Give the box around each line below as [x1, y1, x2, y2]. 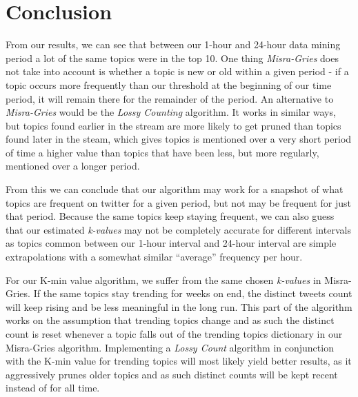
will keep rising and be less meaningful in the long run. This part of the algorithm [6, 299, 352, 314]
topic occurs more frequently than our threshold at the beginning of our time [6, 77, 332, 92]
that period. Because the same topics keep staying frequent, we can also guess [6, 209, 335, 223]
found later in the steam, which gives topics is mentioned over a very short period [6, 132, 352, 146]
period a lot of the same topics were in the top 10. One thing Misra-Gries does [6, 50, 339, 65]
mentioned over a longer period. [6, 159, 140, 173]
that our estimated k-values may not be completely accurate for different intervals [6, 222, 351, 236]
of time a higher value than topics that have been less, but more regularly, [6, 145, 319, 159]
